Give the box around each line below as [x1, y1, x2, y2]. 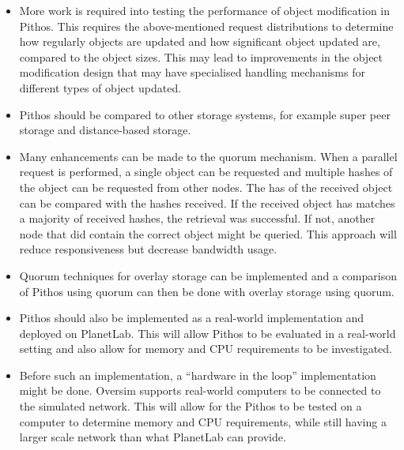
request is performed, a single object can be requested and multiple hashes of [19, 163, 393, 180]
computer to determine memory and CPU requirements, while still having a [19, 413, 387, 429]
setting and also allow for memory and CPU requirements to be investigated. [19, 340, 392, 357]
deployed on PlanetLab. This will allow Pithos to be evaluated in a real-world [19, 324, 396, 341]
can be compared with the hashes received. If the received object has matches [19, 194, 395, 211]
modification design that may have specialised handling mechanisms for [19, 64, 365, 81]
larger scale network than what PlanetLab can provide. [19, 429, 286, 445]
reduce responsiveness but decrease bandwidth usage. [19, 241, 278, 257]
